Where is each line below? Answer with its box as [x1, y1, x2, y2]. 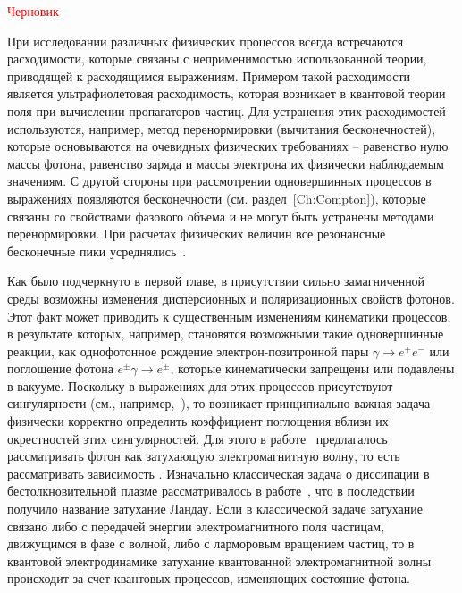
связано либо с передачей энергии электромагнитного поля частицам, [7, 516, 385, 535]
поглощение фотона [7, 359, 113, 378]
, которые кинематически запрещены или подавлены [170, 359, 455, 378]
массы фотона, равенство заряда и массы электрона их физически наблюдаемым [7, 154, 444, 172]
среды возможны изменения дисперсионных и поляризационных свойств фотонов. [7, 288, 455, 307]
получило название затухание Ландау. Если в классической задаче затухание [7, 499, 423, 518]
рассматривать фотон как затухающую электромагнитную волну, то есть [7, 447, 400, 465]
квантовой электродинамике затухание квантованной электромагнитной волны [7, 551, 432, 570]
